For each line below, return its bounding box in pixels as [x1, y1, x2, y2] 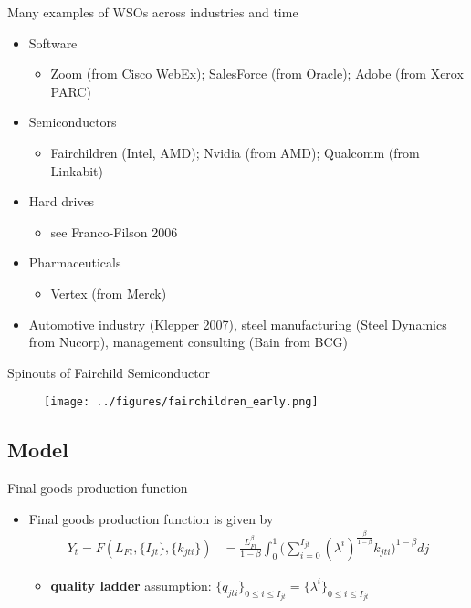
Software [28, 33, 78, 52]
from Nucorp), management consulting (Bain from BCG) [28, 332, 348, 351]
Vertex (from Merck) [50, 283, 167, 302]
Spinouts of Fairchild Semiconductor [7, 362, 211, 382]
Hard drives [28, 192, 95, 211]
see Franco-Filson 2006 [50, 222, 178, 241]
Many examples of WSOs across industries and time [7, 3, 298, 21]
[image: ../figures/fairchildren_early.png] [44, 395, 319, 409]
